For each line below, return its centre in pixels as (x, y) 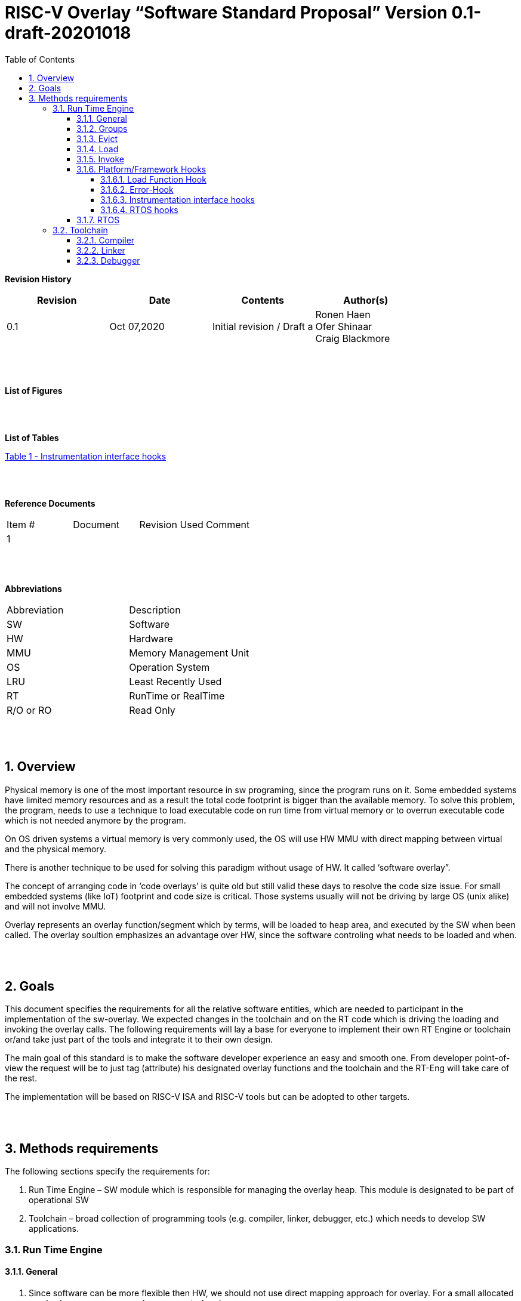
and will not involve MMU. (56, 906)
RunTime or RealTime (177, 696)
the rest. (21, 1078)
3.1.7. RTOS (98, 220)
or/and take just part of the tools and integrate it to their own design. (139, 1040)
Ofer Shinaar (344, 326)
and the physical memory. (56, 849)
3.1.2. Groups (102, 128)
